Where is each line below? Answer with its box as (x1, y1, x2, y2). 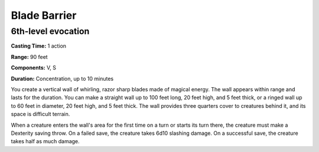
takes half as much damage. (11, 138, 80, 145)
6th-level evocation (11, 26, 90, 37)
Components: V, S (11, 64, 56, 71)
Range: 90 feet (11, 53, 48, 60)
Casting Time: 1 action (11, 42, 67, 49)
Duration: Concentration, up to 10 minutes (11, 75, 114, 82)
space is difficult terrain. (11, 111, 70, 118)
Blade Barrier (11, 9, 77, 22)
